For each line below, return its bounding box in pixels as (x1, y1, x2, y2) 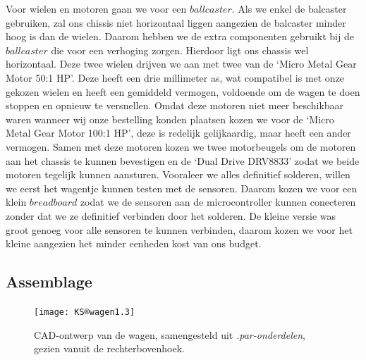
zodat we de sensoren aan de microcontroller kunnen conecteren (80, 194, 356, 209)
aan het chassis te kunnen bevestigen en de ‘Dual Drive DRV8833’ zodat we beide (6, 153, 360, 168)
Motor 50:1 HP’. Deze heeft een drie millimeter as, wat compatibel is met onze (6, 70, 345, 85)
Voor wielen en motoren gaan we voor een (6, 1, 187, 15)
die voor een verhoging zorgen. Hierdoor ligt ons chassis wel (51, 42, 309, 57)
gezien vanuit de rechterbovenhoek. (34, 341, 185, 356)
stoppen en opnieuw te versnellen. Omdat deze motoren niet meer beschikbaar (6, 98, 344, 113)
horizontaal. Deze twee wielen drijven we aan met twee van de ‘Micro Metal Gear (6, 56, 357, 71)
